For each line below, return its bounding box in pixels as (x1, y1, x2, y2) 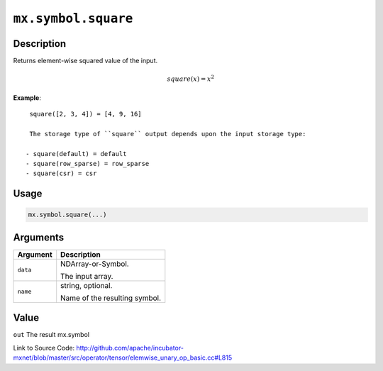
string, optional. (60, 280, 113, 290)
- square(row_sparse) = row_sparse (26, 160, 150, 167)
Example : (13, 93, 42, 102)
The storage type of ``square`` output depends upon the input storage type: (29, 130, 306, 138)
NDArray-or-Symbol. (60, 259, 129, 269)
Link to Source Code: (13, 343, 75, 352)
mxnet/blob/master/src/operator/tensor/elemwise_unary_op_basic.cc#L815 (13, 353, 233, 362)
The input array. (60, 271, 113, 281)
